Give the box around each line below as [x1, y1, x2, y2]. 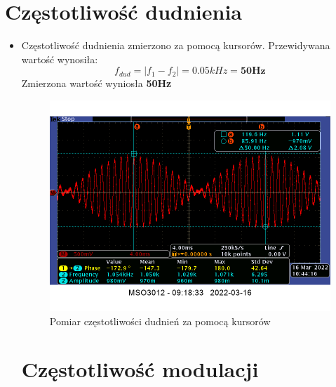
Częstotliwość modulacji [21, 355, 259, 383]
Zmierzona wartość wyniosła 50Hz [21, 76, 172, 91]
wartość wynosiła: [21, 51, 98, 66]
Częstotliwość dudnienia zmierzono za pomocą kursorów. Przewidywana [21, 38, 330, 53]
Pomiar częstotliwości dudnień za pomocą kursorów [49, 313, 271, 328]
